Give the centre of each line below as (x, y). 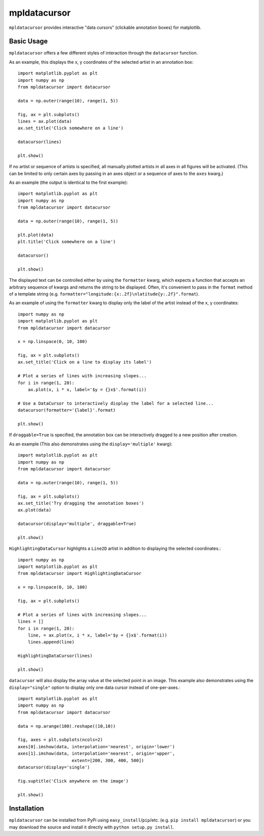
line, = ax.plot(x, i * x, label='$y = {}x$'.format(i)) (97, 635)
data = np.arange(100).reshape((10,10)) (67, 726)
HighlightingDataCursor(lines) (55, 656)
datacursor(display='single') (54, 767)
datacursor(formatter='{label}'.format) (67, 410)
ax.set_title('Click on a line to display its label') (85, 362)
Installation (26, 809)
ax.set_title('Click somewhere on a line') (71, 128)
